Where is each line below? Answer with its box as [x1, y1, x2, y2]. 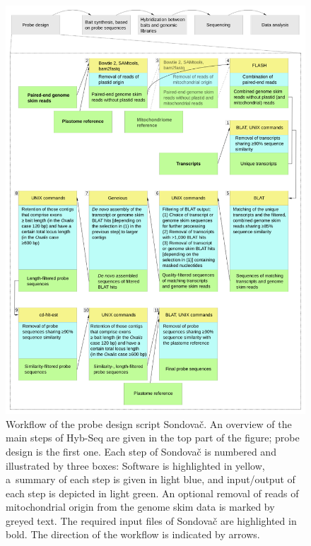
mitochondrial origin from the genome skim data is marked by [6, 499, 275, 514]
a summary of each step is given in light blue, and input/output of [6, 472, 295, 487]
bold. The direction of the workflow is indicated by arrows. [6, 527, 260, 542]
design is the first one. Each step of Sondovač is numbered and [6, 444, 276, 458]
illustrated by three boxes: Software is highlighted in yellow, [6, 458, 265, 473]
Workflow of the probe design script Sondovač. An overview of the [6, 416, 292, 431]
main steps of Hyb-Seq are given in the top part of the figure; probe [6, 430, 300, 445]
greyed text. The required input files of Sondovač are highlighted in [6, 513, 297, 528]
